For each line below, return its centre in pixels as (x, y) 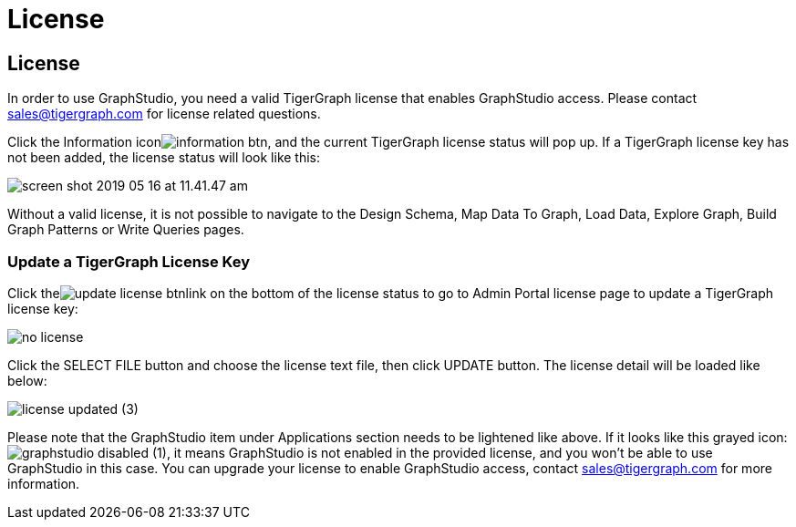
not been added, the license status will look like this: (164, 158)
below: (27, 380)
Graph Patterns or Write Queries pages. (126, 230)
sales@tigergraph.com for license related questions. (164, 114)
